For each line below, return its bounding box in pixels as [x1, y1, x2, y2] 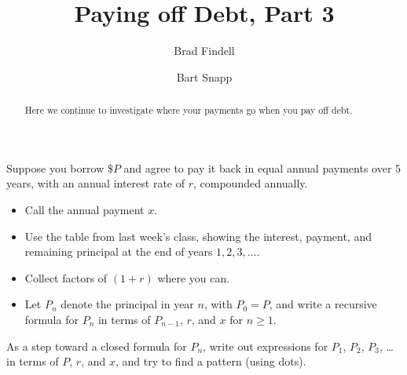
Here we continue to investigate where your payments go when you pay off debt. [24, 104, 353, 117]
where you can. [157, 269, 230, 286]
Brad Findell [174, 42, 235, 59]
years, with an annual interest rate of [6, 175, 185, 191]
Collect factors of [24, 269, 108, 286]
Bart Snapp [176, 68, 233, 85]
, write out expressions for [203, 337, 328, 354]
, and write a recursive [269, 296, 377, 312]
